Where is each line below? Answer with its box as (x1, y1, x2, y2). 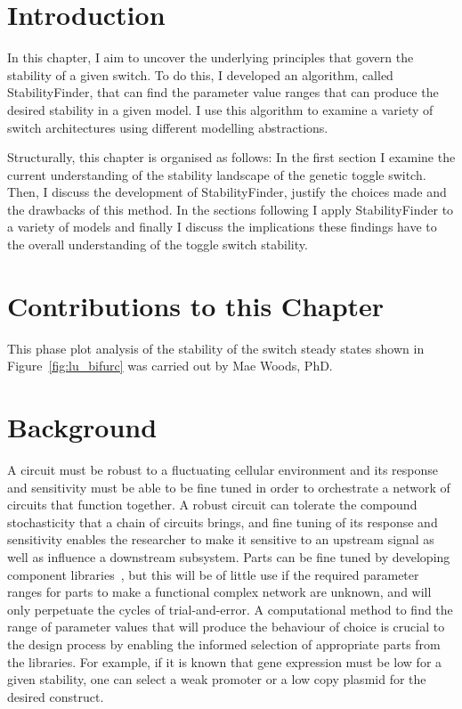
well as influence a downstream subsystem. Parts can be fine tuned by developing (7, 548, 450, 566)
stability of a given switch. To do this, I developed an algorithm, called (7, 65, 393, 84)
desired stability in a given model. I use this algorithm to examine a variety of (7, 100, 434, 118)
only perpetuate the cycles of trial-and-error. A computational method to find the (7, 599, 453, 618)
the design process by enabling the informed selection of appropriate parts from (7, 635, 441, 654)
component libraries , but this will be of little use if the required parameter (7, 565, 419, 583)
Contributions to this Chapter (7, 287, 385, 323)
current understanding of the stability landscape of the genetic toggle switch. (7, 165, 426, 183)
